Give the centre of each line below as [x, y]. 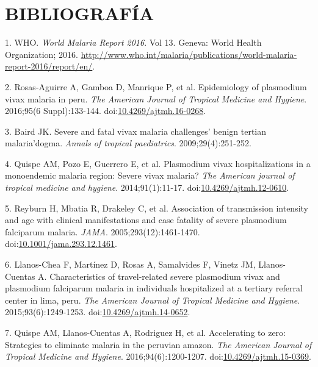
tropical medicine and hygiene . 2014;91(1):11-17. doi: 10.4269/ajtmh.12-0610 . [147, 187]
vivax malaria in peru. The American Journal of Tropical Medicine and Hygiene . [156, 98]
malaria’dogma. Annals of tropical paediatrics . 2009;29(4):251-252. [128, 143]
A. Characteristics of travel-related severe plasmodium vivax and [159, 276]
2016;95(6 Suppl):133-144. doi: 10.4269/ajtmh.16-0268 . [106, 111]
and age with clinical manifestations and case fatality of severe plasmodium [146, 220]
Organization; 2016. [42, 54]
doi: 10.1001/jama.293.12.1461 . [61, 244]
